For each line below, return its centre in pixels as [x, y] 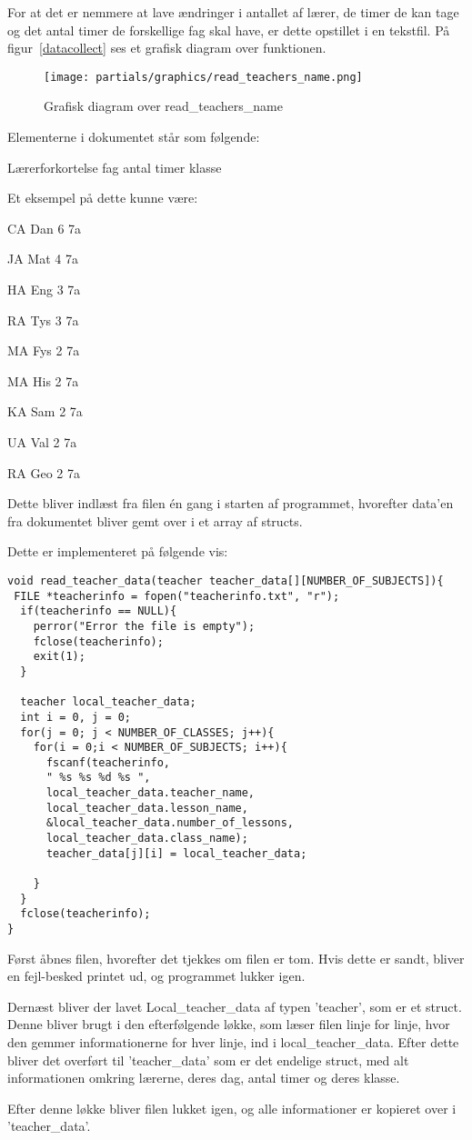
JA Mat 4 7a [43, 259]
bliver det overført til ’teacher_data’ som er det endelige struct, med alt [208, 1060]
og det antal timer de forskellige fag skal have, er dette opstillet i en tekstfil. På [229, 30]
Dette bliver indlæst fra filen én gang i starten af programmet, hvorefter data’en [231, 503]
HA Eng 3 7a [44, 289]
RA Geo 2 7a [44, 472]
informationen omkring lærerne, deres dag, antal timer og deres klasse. [204, 1078]
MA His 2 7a [43, 380]
